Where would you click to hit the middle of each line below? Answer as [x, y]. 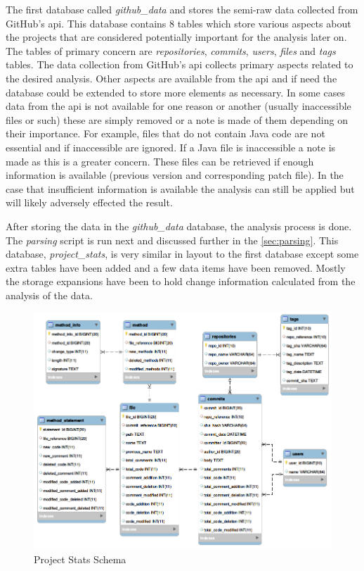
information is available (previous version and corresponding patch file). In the [175, 175]
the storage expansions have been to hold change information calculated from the [181, 281]
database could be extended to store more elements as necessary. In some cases [175, 92]
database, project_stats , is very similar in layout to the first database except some [182, 254]
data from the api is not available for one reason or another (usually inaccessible [178, 106]
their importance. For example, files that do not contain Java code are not [165, 133]
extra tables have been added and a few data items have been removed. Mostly [176, 267]
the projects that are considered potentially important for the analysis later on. [176, 37]
